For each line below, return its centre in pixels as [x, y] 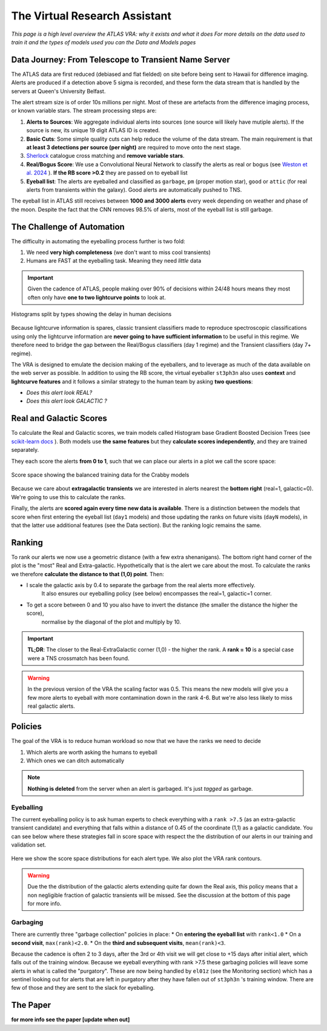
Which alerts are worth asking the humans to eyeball [92, 752]
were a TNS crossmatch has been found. [78, 658]
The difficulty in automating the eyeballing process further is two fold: [98, 241]
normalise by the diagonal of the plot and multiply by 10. [111, 622]
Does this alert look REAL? [59, 393]
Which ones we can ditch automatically [75, 761]
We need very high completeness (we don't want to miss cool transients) [119, 252]
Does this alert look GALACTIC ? [67, 401]
